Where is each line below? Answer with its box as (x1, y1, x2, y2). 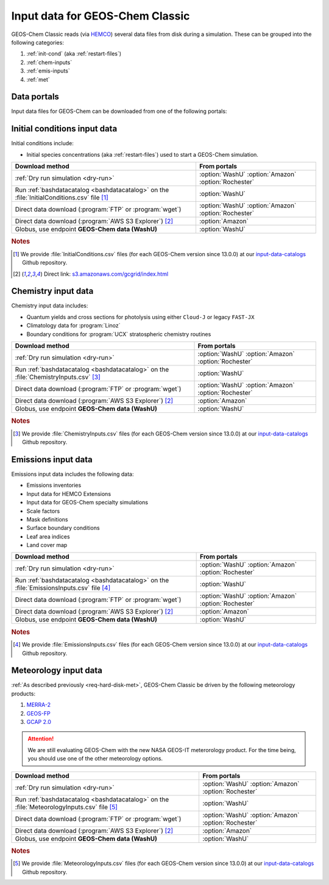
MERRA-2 (26, 701, 51, 709)
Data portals (11, 91, 59, 102)
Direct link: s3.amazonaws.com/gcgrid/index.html (43, 270, 169, 278)
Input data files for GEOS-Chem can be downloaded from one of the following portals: (11, 107, 227, 115)
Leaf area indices (26, 532, 70, 540)
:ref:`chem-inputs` (26, 59, 73, 66)
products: (11, 690, 36, 697)
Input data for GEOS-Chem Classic (11, 9, 190, 23)
